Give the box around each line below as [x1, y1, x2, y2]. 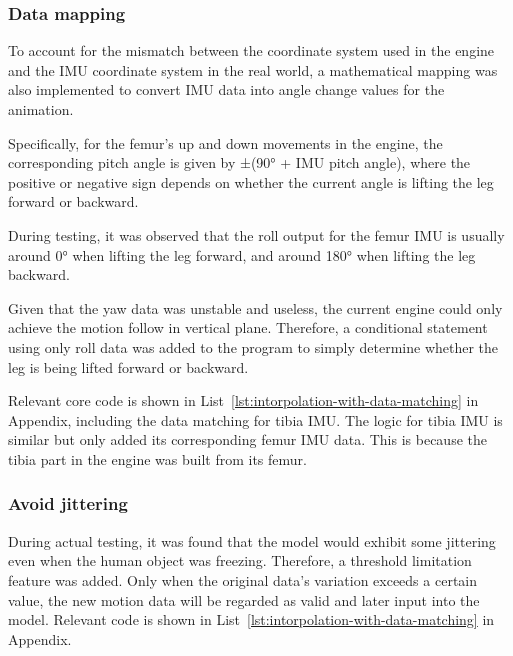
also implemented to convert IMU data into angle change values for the [8, 79, 445, 100]
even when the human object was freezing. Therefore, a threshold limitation [8, 550, 472, 571]
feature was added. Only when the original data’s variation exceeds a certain [8, 569, 477, 590]
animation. [8, 99, 74, 119]
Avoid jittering [8, 491, 128, 516]
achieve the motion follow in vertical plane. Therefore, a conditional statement [8, 317, 488, 338]
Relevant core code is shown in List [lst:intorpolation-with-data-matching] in [8, 390, 479, 411]
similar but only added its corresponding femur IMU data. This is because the [8, 429, 487, 450]
